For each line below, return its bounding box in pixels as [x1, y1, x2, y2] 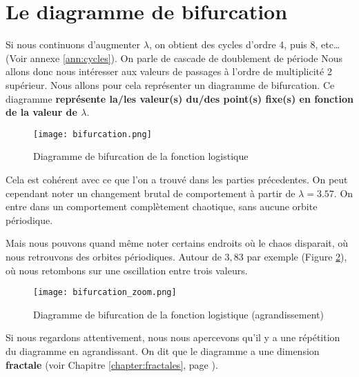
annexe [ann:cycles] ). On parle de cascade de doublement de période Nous [30, 50, 343, 65]
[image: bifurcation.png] [33, 129, 152, 139]
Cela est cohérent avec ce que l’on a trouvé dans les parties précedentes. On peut [6, 172, 348, 186]
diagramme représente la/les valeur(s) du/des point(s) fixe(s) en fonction [6, 91, 353, 105]
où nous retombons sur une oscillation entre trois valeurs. [6, 263, 248, 277]
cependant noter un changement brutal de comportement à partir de [6, 185, 295, 200]
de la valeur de [6, 105, 77, 119]
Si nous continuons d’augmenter [6, 37, 141, 52]
